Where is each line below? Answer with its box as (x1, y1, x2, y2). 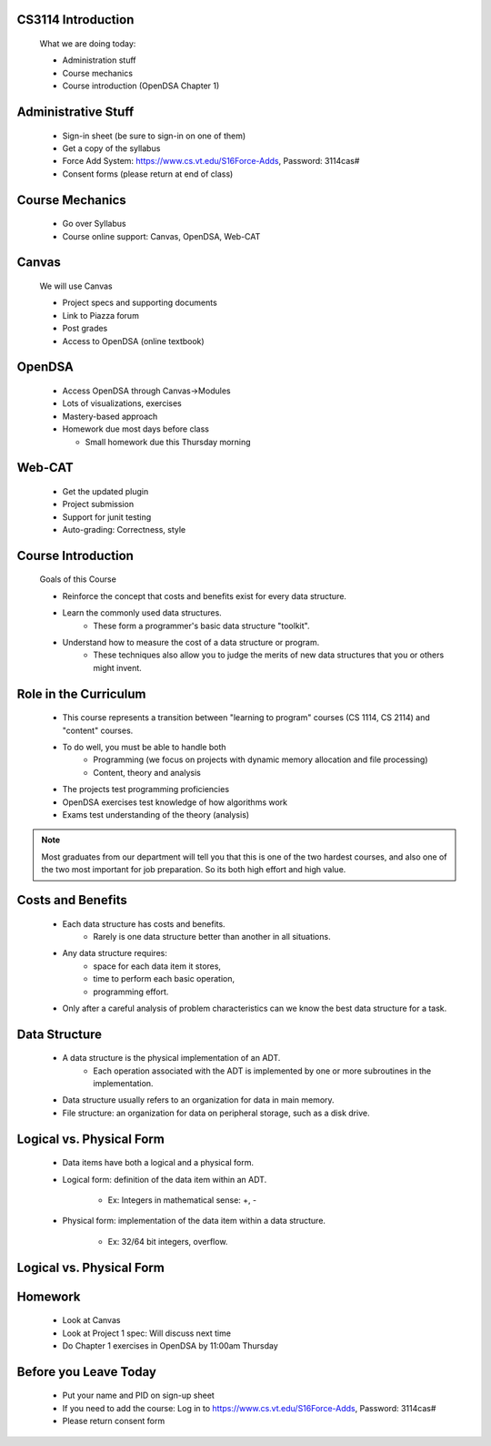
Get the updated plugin (62, 485, 149, 496)
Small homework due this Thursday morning (85, 436, 251, 447)
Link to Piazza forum (62, 310, 140, 321)
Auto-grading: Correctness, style (62, 524, 186, 535)
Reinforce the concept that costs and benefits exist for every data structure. (62, 590, 347, 601)
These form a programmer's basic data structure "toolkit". (93, 620, 310, 631)
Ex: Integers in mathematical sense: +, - (107, 1195, 257, 1206)
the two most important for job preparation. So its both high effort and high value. (41, 864, 346, 875)
